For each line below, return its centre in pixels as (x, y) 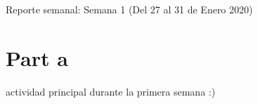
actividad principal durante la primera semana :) (111, 91)
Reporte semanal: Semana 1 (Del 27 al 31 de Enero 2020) (129, 9)
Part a (37, 57)
